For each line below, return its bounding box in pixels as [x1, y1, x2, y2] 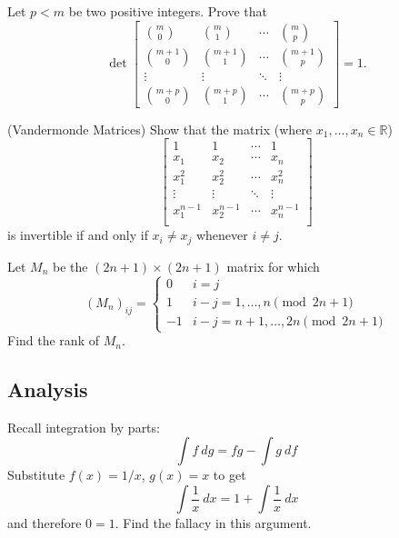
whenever [195, 225, 248, 244]
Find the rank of [7, 331, 99, 350]
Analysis [7, 375, 88, 403]
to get [213, 465, 246, 484]
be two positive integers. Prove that [68, 2, 267, 20]
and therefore [7, 513, 82, 533]
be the [53, 256, 88, 275]
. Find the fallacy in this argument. [115, 513, 312, 533]
